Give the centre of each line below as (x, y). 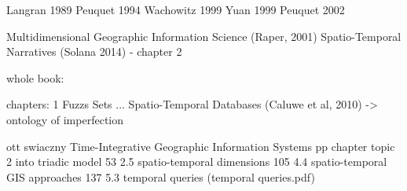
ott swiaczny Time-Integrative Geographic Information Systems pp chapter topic (201, 146)
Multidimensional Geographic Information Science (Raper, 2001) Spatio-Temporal (204, 36)
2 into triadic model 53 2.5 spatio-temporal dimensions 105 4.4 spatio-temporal (197, 162)
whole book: (35, 77)
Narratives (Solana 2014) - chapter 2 (94, 51)
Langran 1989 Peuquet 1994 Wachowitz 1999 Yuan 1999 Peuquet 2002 (176, 9)
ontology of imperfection (65, 119)
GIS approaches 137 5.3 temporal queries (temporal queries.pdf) (161, 176)
